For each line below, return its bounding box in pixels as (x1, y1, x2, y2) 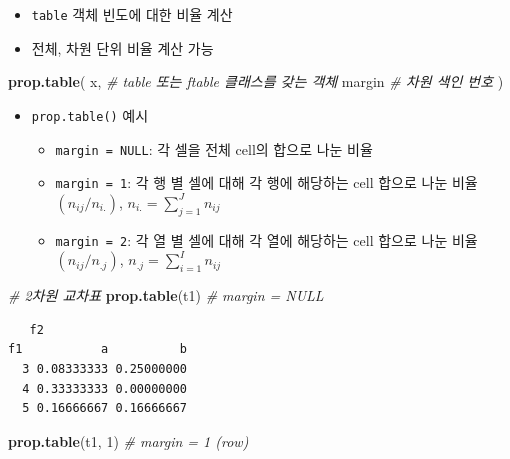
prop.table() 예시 (31, 104, 149, 125)
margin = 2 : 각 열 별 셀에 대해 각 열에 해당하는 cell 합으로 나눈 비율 (55, 229, 478, 250)
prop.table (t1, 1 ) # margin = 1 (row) (8, 430, 249, 451)
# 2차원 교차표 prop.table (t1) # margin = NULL (8, 285, 324, 306)
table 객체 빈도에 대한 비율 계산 (31, 4, 233, 24)
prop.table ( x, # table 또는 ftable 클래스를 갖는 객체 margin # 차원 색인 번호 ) (8, 71, 504, 92)
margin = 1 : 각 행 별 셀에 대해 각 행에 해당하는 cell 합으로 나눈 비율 (55, 172, 478, 193)
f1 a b (8, 342, 187, 357)
